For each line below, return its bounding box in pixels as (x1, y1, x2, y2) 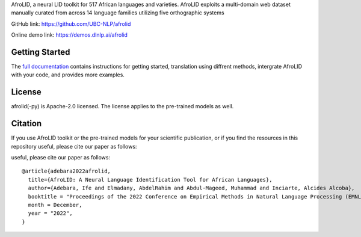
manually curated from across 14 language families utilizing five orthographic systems (11, 9, 225, 16)
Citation (11, 118, 42, 129)
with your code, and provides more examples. (11, 71, 125, 78)
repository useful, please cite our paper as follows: (11, 143, 137, 150)
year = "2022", (28, 210, 73, 217)
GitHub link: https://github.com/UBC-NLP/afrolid (11, 20, 131, 27)
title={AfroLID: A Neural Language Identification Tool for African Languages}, (28, 176, 273, 183)
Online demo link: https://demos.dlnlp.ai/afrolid (11, 31, 128, 38)
